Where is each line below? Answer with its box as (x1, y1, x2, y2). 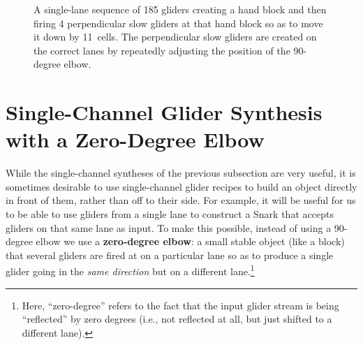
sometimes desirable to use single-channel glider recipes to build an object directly (6, 179, 357, 193)
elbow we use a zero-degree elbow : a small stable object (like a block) (36, 234, 345, 249)
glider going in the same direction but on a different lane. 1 (6, 262, 255, 279)
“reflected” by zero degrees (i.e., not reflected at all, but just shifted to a (22, 311, 332, 326)
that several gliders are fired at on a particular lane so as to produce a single (6, 247, 334, 262)
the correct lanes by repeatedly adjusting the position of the (34, 43, 290, 57)
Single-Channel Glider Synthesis (6, 98, 323, 126)
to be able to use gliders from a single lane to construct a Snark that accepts (6, 207, 334, 221)
